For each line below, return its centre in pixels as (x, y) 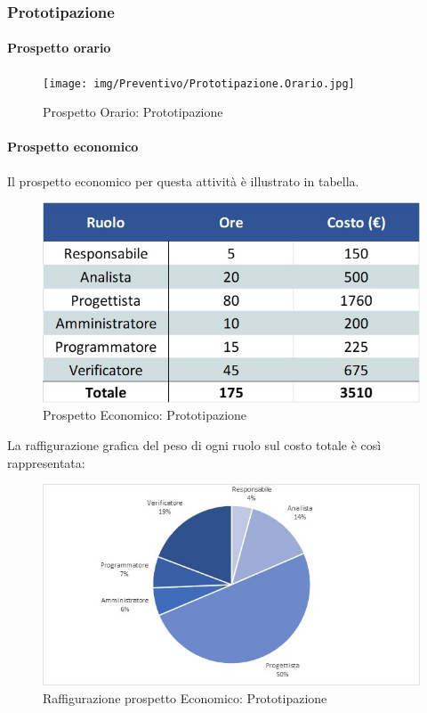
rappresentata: (46, 462)
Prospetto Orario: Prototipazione (133, 112)
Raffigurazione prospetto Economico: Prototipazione (185, 697)
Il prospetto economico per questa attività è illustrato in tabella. (183, 180)
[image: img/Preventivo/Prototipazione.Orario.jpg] (199, 83)
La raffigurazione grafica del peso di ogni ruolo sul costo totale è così (194, 444)
